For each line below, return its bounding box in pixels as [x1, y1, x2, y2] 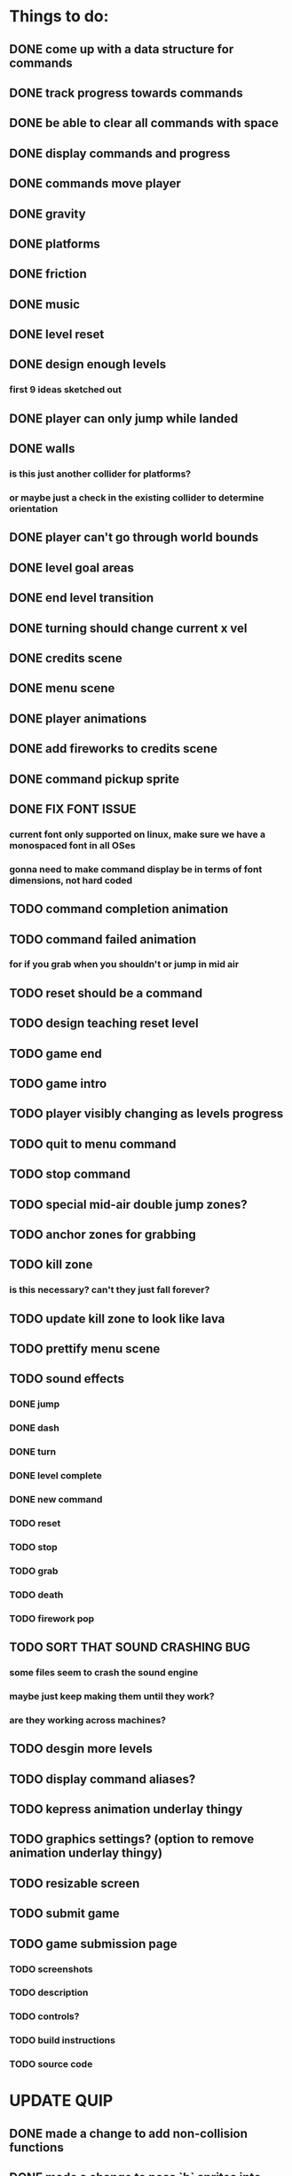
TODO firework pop [9, 1612, 95, 1625]
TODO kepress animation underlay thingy [9, 1802, 243, 1817]
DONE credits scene [9, 650, 122, 666]
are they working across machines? [9, 1714, 167, 1726]
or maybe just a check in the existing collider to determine [9, 492, 264, 504]
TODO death [9, 1589, 64, 1601]
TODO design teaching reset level [9, 1016, 199, 1031]
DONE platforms [9, 236, 100, 251]
